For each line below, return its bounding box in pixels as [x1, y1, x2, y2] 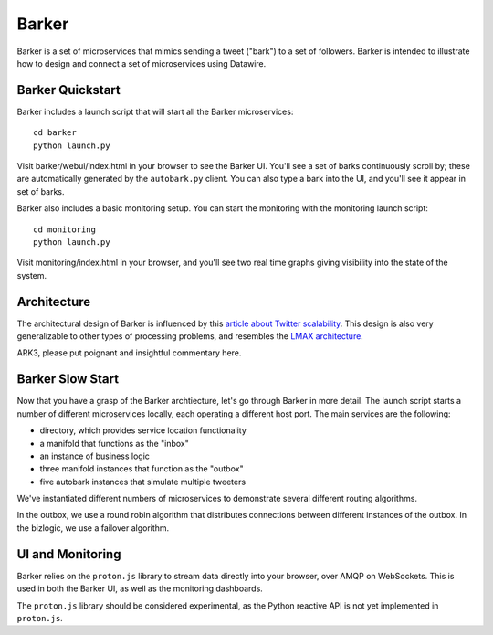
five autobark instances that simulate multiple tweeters [39, 476, 246, 487]
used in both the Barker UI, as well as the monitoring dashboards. [16, 583, 264, 594]
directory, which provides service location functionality [39, 425, 246, 436]
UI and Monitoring [16, 546, 121, 562]
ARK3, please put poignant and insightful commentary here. [16, 347, 242, 358]
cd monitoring [33, 224, 96, 235]
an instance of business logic [39, 450, 151, 461]
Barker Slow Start [16, 371, 119, 387]
